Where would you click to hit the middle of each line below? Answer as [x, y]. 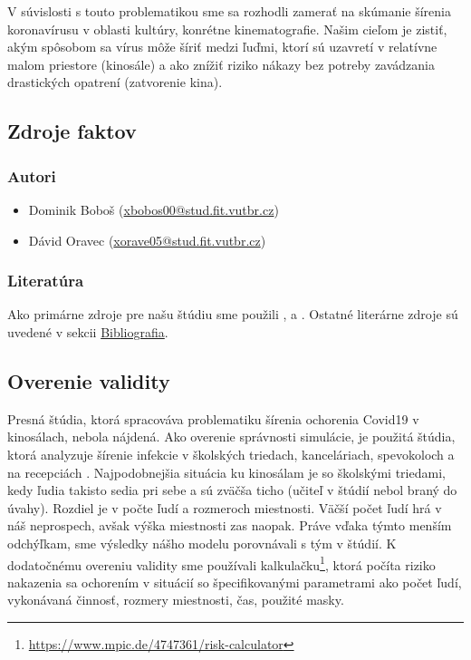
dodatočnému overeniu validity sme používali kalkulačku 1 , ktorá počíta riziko [221, 563]
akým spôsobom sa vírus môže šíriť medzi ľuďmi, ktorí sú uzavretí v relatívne [222, 47]
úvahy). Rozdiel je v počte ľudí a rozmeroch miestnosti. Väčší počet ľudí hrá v [225, 507]
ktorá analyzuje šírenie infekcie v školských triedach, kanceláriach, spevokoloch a [231, 454]
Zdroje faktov [72, 131]
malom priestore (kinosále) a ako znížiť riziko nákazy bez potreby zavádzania [221, 64]
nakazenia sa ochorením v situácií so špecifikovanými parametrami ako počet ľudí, [235, 582]
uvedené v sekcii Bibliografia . [88, 331]
